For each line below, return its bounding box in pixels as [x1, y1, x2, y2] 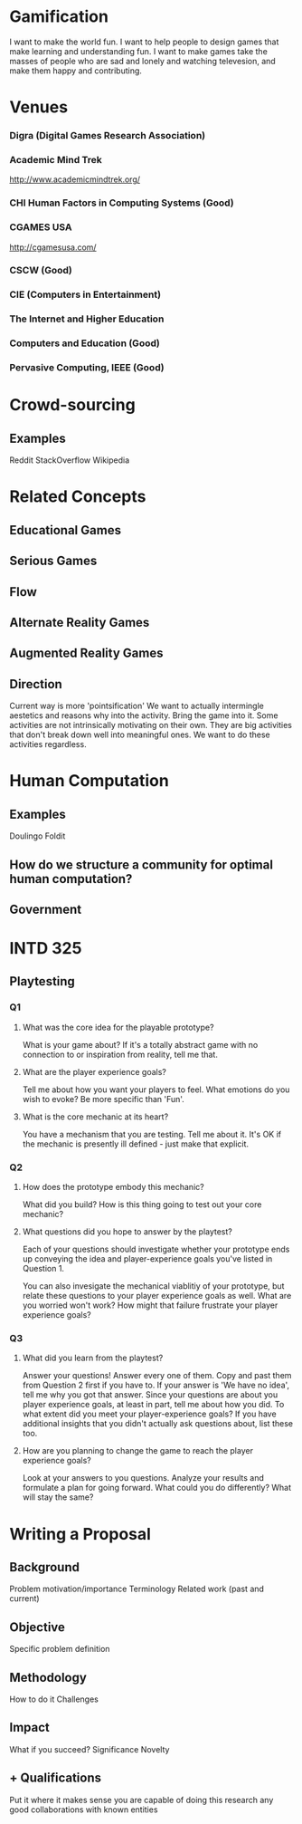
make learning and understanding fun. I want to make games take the [9, 45, 269, 56]
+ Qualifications [9, 1771, 102, 1786]
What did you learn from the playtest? [22, 1352, 164, 1364]
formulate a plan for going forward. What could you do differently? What [22, 1483, 292, 1493]
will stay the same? [22, 1492, 94, 1502]
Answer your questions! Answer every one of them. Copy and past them [22, 1370, 292, 1381]
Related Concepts [9, 486, 146, 507]
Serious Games [9, 553, 98, 569]
